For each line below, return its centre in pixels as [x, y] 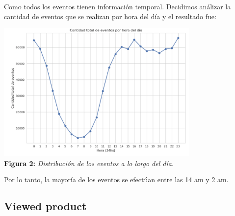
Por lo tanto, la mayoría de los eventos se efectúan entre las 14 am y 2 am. [116, 180]
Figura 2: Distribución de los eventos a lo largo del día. [89, 163]
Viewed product [45, 206]
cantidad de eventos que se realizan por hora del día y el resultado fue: [110, 16]
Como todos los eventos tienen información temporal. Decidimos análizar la [117, 6]
